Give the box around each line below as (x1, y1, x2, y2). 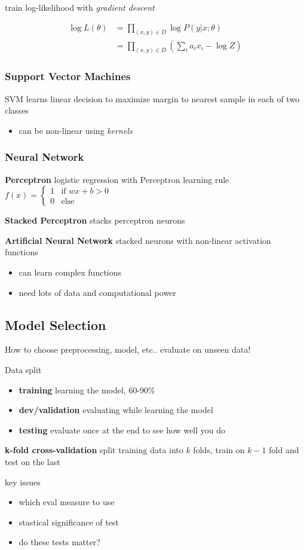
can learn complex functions (19, 265, 122, 278)
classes (5, 104, 29, 117)
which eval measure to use (19, 496, 115, 508)
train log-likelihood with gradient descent (5, 1, 155, 13)
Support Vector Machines (5, 69, 131, 84)
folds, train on (193, 444, 245, 456)
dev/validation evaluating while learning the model (19, 404, 213, 416)
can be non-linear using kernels (19, 124, 133, 136)
